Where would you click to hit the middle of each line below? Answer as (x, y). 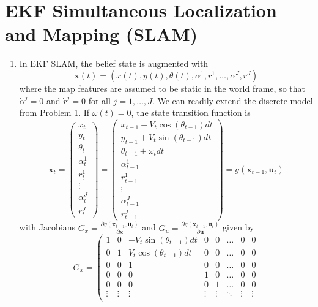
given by (239, 227)
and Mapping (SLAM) (102, 34)
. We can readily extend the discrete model (232, 100)
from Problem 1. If (54, 112)
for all (99, 100)
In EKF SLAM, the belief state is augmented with (114, 63)
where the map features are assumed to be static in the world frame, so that (162, 88)
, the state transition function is (191, 112)
